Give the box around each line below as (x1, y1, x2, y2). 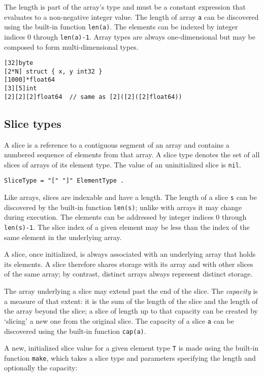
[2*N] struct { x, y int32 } (4, 67, 103, 75)
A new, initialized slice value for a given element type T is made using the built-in (4, 343, 258, 353)
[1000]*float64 (4, 76, 55, 84)
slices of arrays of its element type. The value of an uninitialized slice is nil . (4, 159, 241, 169)
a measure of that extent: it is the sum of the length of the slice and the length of (4, 295, 258, 306)
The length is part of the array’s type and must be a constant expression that (4, 2, 246, 12)
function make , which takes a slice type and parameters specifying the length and (4, 352, 256, 363)
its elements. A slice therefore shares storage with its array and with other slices (4, 258, 253, 269)
